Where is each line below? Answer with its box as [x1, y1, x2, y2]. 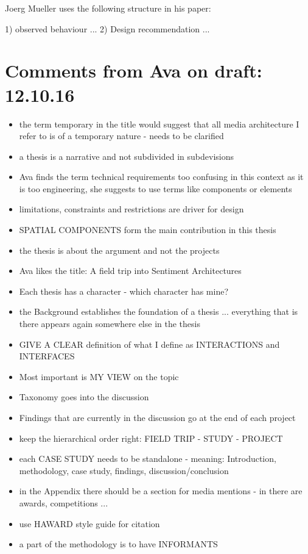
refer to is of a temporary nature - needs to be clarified [19, 129, 224, 142]
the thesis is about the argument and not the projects [19, 243, 220, 256]
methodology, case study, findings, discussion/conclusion [19, 464, 229, 477]
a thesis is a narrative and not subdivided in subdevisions [19, 149, 234, 162]
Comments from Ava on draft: [5, 58, 262, 83]
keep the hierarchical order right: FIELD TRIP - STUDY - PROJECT [19, 431, 283, 444]
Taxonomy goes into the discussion [19, 390, 149, 403]
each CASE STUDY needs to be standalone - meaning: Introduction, [19, 452, 276, 465]
